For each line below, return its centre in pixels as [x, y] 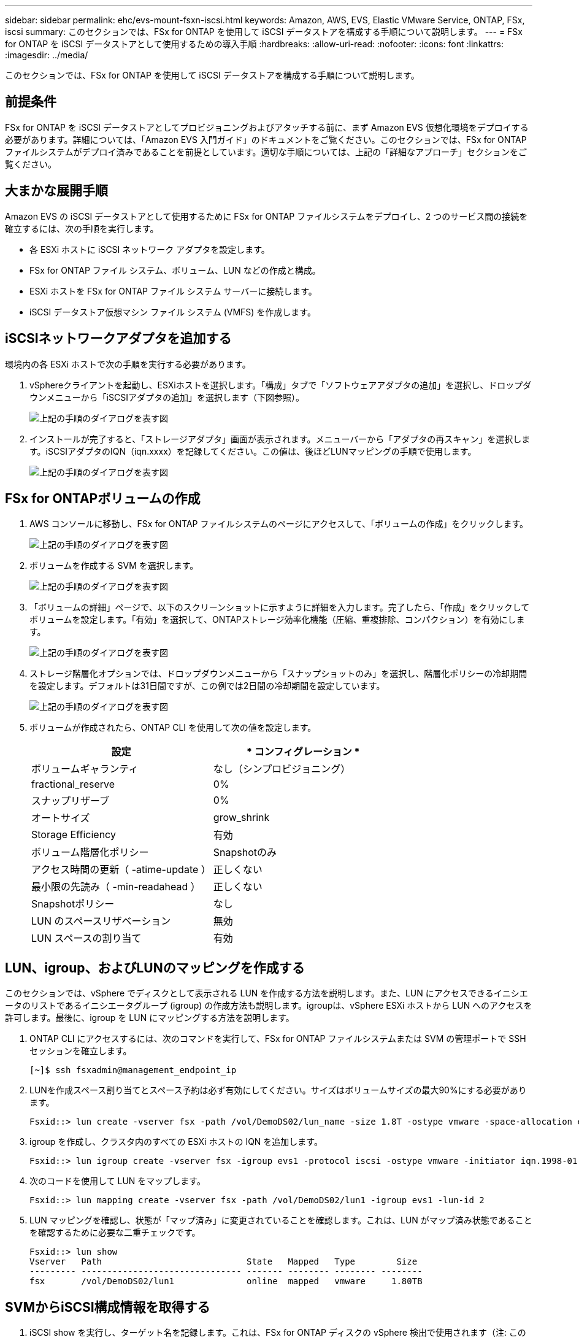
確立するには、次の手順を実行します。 [82, 228]
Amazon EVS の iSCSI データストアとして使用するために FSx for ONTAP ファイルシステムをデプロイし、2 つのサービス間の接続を [266, 216]
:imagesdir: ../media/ [47, 55]
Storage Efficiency [74, 835]
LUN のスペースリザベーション [101, 921]
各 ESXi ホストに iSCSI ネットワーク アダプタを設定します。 [150, 249]
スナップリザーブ [71, 801]
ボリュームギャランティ [85, 769]
